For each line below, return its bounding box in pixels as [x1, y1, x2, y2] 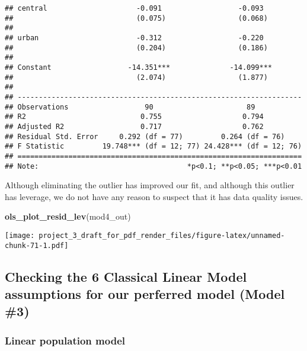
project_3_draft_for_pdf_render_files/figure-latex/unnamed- [39, 231, 285, 240]
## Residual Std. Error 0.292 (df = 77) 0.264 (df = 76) [5, 132, 285, 141]
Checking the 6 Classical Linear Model [5, 267, 247, 285]
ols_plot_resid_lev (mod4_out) [5, 210, 131, 223]
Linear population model [5, 333, 125, 347]
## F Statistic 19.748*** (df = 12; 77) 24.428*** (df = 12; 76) [5, 142, 302, 151]
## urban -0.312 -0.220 [5, 33, 264, 42]
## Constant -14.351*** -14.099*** [5, 63, 273, 72]
